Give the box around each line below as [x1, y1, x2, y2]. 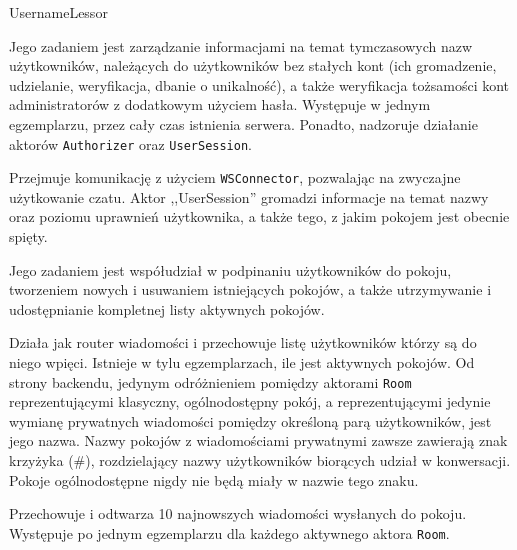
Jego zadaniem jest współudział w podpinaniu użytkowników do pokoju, [9, 259, 452, 280]
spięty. [9, 226, 48, 247]
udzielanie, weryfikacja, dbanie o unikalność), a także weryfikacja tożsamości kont [9, 74, 510, 95]
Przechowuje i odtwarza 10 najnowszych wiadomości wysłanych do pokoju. [9, 503, 467, 524]
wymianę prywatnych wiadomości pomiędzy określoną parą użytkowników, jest [9, 410, 492, 431]
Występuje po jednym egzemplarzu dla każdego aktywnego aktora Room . [9, 522, 450, 543]
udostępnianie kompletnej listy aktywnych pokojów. [9, 298, 325, 319]
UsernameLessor [9, 2, 108, 22]
